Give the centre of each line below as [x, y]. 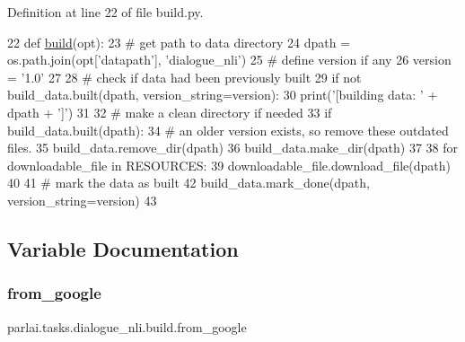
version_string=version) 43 [82, 200]
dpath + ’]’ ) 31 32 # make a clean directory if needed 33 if [170, 112]
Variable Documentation [123, 248]
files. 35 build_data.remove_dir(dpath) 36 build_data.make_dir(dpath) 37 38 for [233, 148]
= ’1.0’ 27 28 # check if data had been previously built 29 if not [184, 77]
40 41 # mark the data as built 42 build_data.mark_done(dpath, [189, 183]
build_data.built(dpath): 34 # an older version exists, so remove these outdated [228, 130]
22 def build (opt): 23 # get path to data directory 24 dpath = [179, 42]
